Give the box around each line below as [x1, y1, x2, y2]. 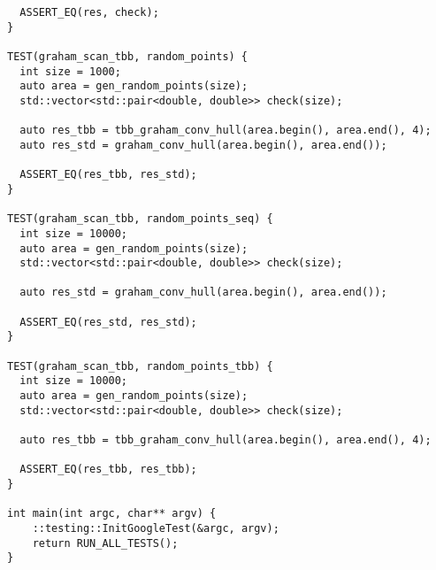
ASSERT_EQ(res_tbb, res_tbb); [19, 463, 197, 476]
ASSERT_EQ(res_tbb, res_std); [19, 168, 197, 181]
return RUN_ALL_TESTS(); [32, 536, 179, 550]
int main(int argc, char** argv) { [7, 507, 217, 520]
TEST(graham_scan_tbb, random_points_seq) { [7, 212, 273, 226]
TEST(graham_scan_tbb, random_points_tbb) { [7, 359, 273, 373]
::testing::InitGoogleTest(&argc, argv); [32, 521, 279, 535]
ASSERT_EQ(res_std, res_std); [19, 315, 197, 328]
